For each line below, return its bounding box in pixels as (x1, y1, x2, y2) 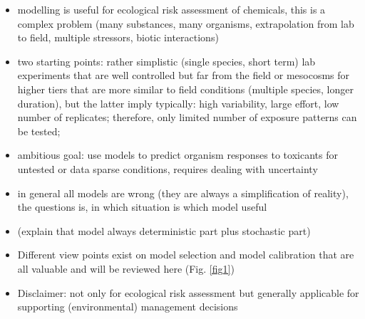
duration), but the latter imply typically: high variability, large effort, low (17, 95, 339, 110)
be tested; (17, 123, 61, 138)
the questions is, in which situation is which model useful (17, 199, 267, 214)
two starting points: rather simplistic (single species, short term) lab (17, 53, 316, 68)
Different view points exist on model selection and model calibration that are (17, 247, 354, 262)
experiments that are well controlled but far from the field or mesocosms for (17, 68, 350, 83)
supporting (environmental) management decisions (17, 299, 238, 314)
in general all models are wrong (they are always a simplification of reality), (17, 185, 349, 200)
